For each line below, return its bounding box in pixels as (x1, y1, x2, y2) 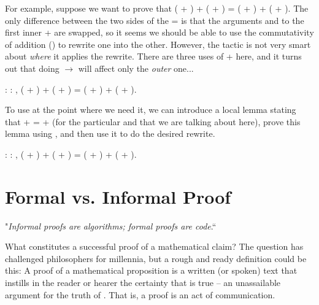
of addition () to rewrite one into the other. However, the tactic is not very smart (5, 37, 311, 50)
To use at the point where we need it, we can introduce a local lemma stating (5, 103, 296, 116)
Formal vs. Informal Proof (5, 183, 231, 209)
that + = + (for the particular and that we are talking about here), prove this (5, 115, 301, 128)
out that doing (5, 61, 60, 74)
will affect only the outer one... (78, 61, 194, 74)
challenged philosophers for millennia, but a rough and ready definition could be (5, 252, 307, 264)
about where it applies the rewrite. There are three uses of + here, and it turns (5, 50, 302, 63)
